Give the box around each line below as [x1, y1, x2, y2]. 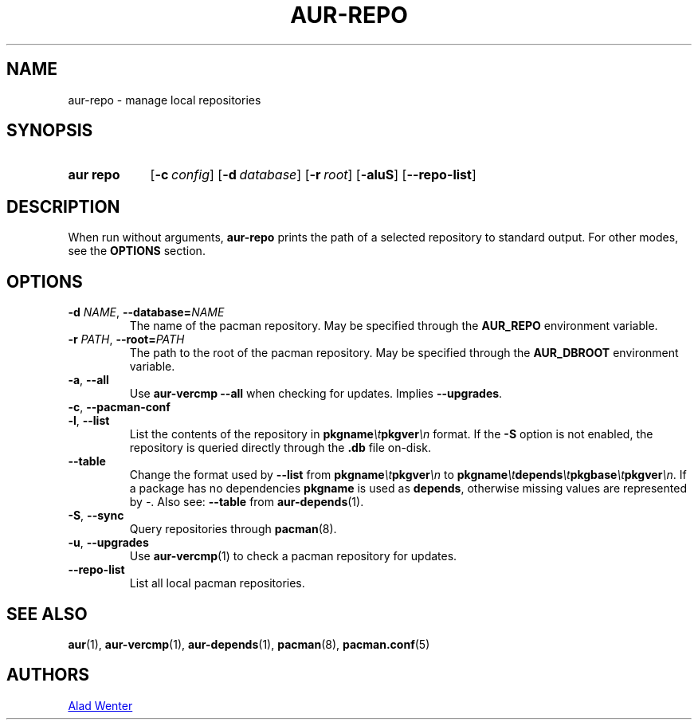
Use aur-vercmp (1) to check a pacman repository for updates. [129, 549, 457, 563]
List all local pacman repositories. [129, 576, 305, 591]
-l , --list [68, 414, 110, 428]
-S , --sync [68, 508, 124, 523]
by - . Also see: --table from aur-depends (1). [129, 495, 364, 509]
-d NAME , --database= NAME [68, 305, 225, 320]
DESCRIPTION [6, 196, 120, 217]
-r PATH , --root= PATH [68, 332, 185, 347]
